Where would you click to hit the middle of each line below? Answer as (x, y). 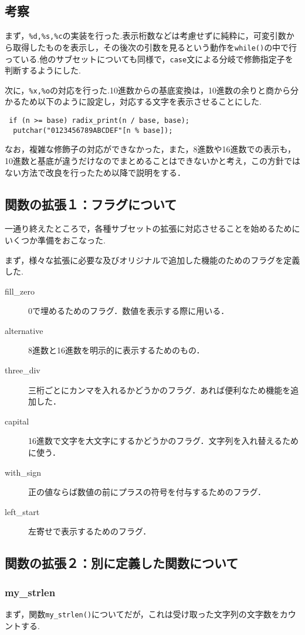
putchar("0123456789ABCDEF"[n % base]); (93, 130)
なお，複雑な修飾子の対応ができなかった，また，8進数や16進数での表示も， (150, 149)
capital (17, 421)
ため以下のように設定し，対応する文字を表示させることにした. (141, 101)
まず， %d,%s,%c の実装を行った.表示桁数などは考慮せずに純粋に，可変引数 (145, 36)
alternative (24, 330)
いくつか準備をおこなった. (55, 240)
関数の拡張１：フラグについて (91, 204)
